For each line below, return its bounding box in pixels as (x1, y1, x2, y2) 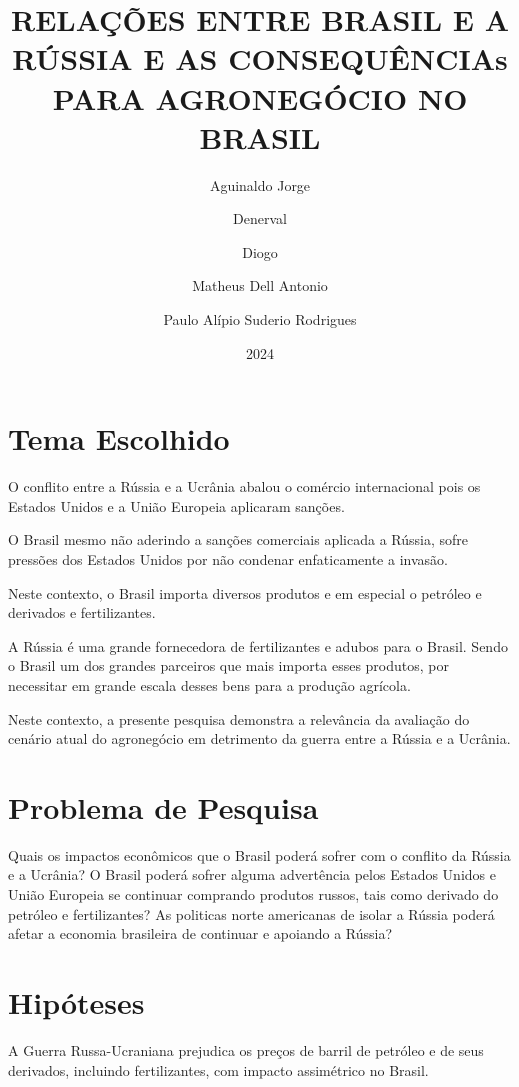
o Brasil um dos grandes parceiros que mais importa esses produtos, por (8, 655, 449, 676)
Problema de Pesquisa (8, 786, 319, 827)
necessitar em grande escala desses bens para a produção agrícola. (8, 674, 411, 695)
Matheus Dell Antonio (192, 275, 328, 296)
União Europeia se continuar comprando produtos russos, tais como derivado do (8, 884, 499, 905)
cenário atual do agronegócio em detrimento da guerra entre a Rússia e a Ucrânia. (8, 728, 511, 749)
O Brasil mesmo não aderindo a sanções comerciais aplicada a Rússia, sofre (8, 529, 468, 550)
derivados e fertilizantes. (8, 602, 156, 623)
